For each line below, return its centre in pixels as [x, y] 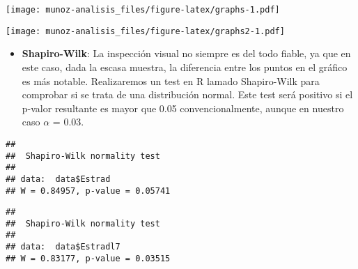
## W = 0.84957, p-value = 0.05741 [88, 191]
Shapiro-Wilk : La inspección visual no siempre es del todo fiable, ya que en [186, 53]
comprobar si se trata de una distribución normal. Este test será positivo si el [187, 94]
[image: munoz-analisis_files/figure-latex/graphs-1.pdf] [143, 10]
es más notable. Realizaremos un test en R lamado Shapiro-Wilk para [171, 80]
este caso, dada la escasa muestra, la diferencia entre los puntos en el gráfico [185, 67]
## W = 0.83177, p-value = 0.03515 [88, 258]
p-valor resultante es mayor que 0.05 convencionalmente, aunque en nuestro [183, 108]
